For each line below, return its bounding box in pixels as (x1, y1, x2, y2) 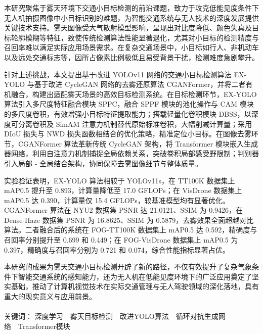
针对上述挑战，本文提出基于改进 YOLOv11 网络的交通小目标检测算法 (4, 69, 232, 79)
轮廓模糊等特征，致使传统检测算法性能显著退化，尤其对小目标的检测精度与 (11, 32, 259, 42)
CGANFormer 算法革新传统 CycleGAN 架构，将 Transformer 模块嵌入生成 (18, 138, 258, 149)
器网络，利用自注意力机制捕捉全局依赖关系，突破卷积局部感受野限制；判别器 (4, 148, 259, 159)
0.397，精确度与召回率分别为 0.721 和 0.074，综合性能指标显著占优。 (4, 244, 230, 255)
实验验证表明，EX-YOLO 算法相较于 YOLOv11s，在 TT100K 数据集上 (4, 175, 235, 185)
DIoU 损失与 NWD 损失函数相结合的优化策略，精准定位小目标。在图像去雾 (4, 128, 251, 139)
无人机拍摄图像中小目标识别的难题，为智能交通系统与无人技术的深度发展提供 (4, 12, 259, 23)
